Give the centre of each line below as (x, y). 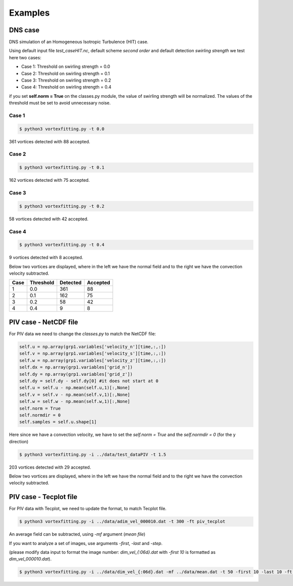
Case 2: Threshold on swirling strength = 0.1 (65, 73)
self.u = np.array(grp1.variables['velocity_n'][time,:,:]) (93, 347)
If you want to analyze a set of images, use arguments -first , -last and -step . (86, 543)
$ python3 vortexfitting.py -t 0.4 (62, 245)
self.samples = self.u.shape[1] (58, 422)
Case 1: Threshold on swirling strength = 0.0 (66, 66)
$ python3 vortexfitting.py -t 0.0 (62, 129)
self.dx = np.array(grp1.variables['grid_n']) (76, 367)
